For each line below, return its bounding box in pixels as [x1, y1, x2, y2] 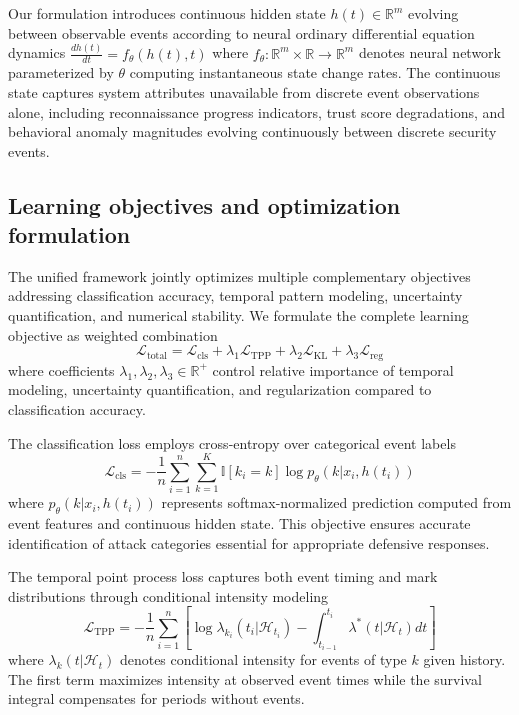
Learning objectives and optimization [8, 189, 401, 220]
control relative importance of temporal [212, 359, 454, 380]
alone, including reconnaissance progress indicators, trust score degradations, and [8, 101, 506, 122]
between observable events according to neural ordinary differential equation [8, 22, 475, 43]
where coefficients [8, 359, 115, 380]
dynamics [8, 42, 66, 63]
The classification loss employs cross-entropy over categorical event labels [8, 432, 456, 453]
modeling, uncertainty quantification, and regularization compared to [8, 379, 432, 400]
